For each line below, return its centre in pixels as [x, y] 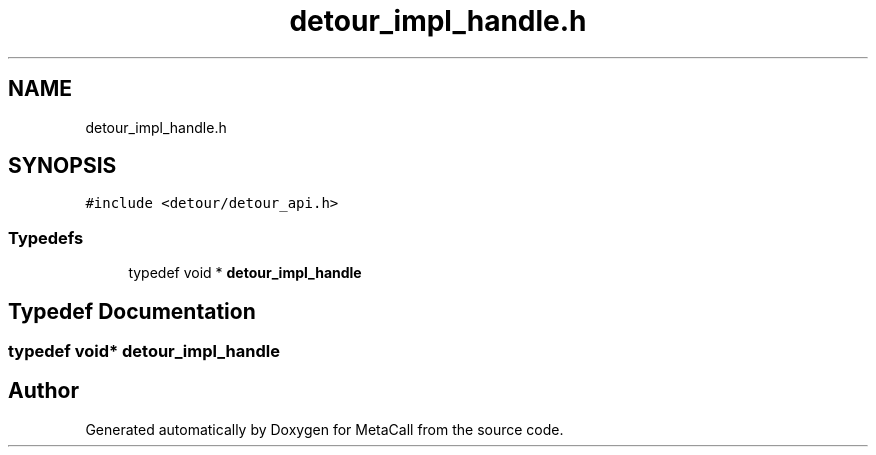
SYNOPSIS [62, 166]
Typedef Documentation [132, 311]
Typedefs [46, 237]
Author [43, 391]
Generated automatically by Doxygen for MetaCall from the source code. [324, 429]
